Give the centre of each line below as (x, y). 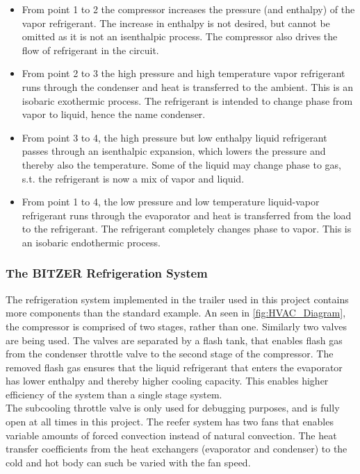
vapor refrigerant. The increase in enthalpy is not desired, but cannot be (176, 23)
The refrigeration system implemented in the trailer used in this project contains (177, 299)
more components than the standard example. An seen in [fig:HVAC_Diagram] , (176, 313)
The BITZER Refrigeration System (107, 273)
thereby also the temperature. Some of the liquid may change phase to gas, (182, 164)
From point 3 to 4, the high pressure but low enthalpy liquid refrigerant (174, 137)
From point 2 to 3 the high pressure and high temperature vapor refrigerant (183, 73)
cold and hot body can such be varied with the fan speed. (128, 462)
